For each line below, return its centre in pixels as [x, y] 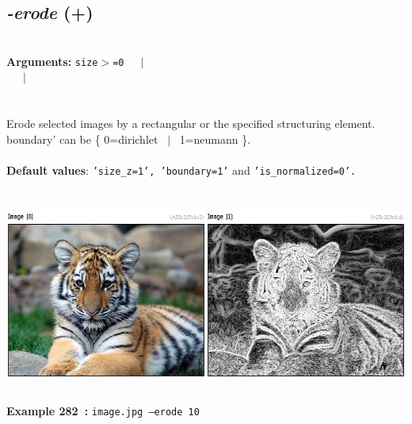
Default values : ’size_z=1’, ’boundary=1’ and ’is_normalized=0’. [181, 170]
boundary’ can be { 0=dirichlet [82, 139]
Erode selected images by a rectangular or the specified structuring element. [191, 123]
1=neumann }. [215, 139]
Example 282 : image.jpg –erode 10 [103, 410]
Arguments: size [52, 61]
